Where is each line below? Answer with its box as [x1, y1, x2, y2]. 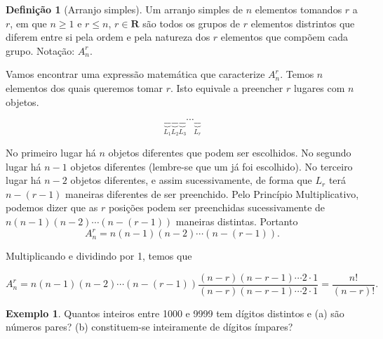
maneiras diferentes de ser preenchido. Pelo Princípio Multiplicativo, [65, 186, 359, 201]
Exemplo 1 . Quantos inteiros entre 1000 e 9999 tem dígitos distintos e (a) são [6, 305, 344, 320]
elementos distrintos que [250, 15, 355, 30]
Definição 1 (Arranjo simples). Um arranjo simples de [6, 2, 243, 16]
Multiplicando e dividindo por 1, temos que [6, 248, 192, 263]
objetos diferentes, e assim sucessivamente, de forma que [70, 173, 312, 187]
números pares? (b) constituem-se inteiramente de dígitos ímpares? [6, 319, 293, 334]
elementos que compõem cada [220, 29, 349, 44]
